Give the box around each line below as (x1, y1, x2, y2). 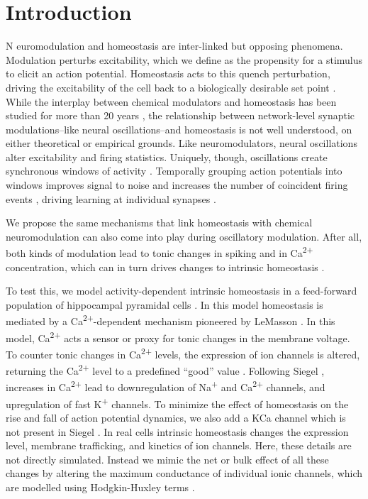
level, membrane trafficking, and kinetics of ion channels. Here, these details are (6, 438, 352, 453)
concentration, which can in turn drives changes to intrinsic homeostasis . (6, 259, 325, 274)
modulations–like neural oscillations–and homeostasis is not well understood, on (6, 121, 352, 136)
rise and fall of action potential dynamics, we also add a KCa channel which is (6, 410, 346, 424)
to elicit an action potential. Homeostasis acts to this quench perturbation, (6, 66, 330, 81)
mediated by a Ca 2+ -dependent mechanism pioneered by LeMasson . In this (6, 312, 335, 329)
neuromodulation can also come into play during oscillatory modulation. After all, (6, 229, 362, 243)
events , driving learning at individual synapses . (6, 191, 216, 206)
